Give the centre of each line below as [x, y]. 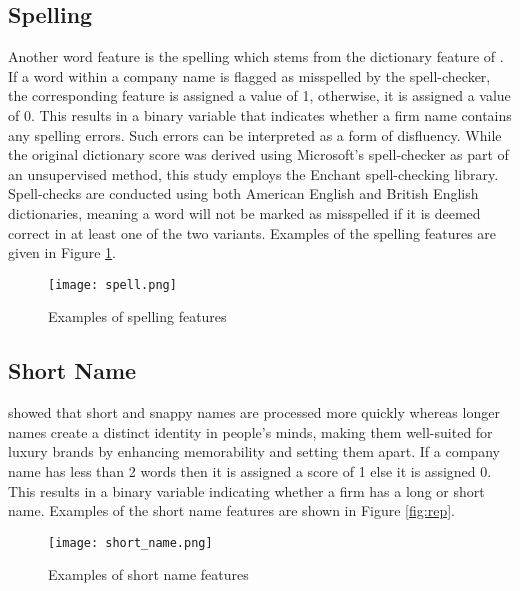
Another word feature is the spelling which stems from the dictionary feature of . [256, 56]
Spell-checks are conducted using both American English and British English [243, 193]
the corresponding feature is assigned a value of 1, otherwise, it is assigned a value [259, 95]
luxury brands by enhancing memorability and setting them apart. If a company [254, 451]
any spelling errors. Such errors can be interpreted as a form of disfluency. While [255, 134]
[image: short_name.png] [130, 542]
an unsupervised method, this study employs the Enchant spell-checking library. [253, 173]
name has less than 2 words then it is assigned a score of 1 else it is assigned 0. [250, 470]
